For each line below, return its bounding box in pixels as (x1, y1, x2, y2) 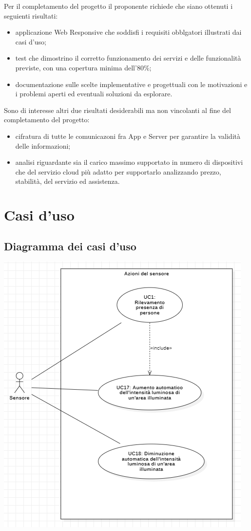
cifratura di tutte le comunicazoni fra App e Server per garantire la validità (15, 131, 240, 141)
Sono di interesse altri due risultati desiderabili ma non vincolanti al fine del (4, 105, 232, 115)
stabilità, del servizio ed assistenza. (15, 176, 120, 186)
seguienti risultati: (4, 10, 58, 21)
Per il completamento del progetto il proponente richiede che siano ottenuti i (4, 1, 233, 11)
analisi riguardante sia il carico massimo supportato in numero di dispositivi (15, 157, 243, 167)
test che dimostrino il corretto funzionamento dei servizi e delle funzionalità (15, 53, 241, 63)
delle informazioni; (15, 140, 71, 151)
